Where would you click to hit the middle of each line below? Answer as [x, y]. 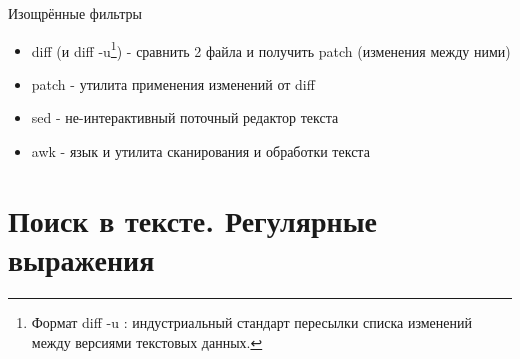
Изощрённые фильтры [75, 13]
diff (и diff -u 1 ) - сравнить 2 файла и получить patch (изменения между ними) [271, 49]
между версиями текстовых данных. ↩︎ [147, 341]
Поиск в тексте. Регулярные [192, 219]
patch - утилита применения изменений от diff [173, 83]
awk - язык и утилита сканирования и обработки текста [200, 151]
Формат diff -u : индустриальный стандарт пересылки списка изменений [252, 321]
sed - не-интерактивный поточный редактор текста [185, 117]
